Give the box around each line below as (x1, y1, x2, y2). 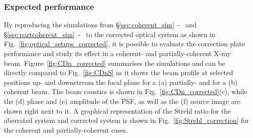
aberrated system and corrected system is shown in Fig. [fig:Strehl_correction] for (4, 115, 249, 125)
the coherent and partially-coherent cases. (4, 124, 128, 135)
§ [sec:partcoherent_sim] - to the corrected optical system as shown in (4, 29, 216, 39)
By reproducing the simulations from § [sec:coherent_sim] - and (4, 20, 197, 30)
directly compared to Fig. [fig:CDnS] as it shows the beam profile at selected (4, 67, 233, 78)
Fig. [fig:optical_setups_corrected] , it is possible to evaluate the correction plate (4, 39, 245, 49)
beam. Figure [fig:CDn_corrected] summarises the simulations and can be (4, 58, 225, 68)
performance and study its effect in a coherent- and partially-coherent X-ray (4, 48, 231, 58)
